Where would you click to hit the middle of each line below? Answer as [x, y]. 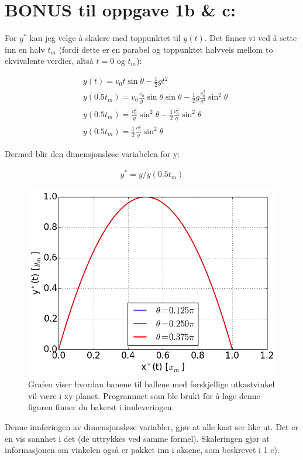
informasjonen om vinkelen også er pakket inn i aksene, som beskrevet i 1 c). [142, 450]
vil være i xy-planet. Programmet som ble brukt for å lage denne [144, 395]
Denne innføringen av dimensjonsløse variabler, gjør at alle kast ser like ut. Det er [151, 427]
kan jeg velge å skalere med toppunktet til [105, 38]
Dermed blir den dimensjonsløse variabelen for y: [92, 153]
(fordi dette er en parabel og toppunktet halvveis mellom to [166, 49]
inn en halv [25, 49]
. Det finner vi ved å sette [251, 38]
